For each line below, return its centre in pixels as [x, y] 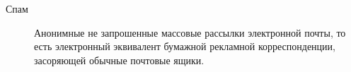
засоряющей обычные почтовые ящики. [119, 60]
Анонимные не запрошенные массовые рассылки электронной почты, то [190, 32]
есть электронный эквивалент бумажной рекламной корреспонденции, [185, 46]
